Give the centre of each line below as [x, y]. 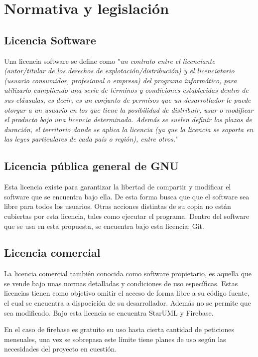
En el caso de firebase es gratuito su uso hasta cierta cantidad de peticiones [119, 329]
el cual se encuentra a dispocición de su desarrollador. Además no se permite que [128, 303]
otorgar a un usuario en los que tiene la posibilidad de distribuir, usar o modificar [129, 109]
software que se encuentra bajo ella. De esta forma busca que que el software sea [127, 196]
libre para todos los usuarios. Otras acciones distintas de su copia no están [118, 206]
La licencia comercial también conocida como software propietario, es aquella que [128, 273]
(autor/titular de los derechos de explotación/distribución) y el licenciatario [119, 71]
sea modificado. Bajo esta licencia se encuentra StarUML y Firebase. [109, 312]
